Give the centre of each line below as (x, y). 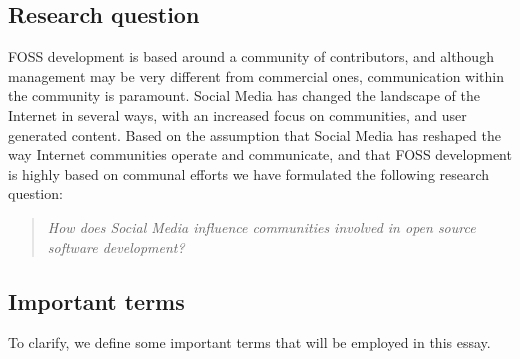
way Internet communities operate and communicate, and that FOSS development (260, 154)
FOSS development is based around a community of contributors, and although (251, 56)
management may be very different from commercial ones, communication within (256, 75)
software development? (116, 246)
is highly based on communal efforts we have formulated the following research (249, 173)
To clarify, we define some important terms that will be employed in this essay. (249, 342)
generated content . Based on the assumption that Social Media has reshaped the (254, 134)
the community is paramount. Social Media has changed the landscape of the (244, 95)
